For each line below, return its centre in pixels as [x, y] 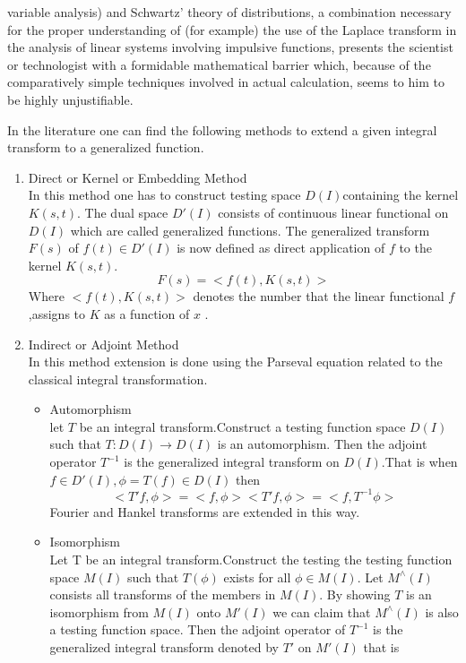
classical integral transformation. [118, 379]
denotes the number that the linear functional [319, 296]
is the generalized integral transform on [232, 462]
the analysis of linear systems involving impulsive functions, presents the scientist [230, 47]
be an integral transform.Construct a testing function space [242, 426]
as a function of [147, 313]
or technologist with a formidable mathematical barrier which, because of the [219, 64]
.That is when [419, 462]
